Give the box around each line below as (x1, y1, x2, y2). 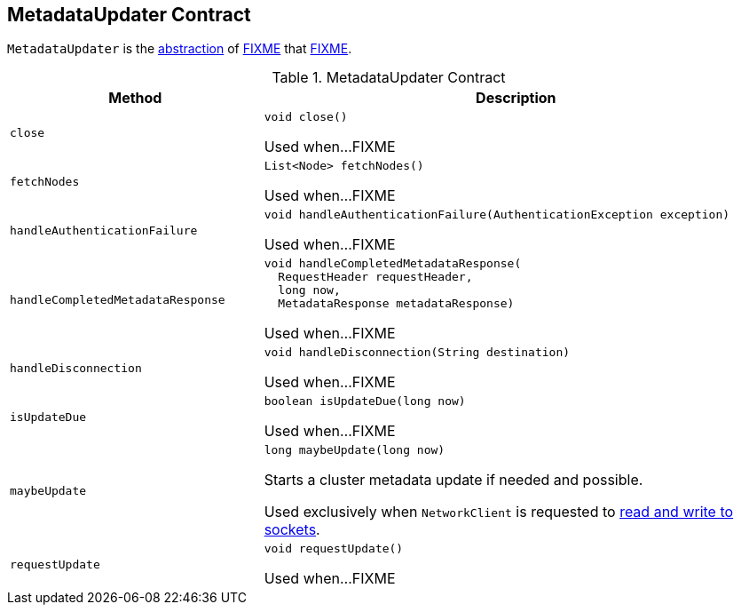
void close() (264, 110, 348, 124)
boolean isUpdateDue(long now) (264, 394, 466, 409)
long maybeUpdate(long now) (264, 443, 445, 457)
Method (108, 89, 162, 107)
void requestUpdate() (264, 542, 404, 556)
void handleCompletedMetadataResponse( (264, 257, 522, 271)
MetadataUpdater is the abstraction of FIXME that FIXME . (7, 41, 352, 57)
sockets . (264, 521, 320, 539)
